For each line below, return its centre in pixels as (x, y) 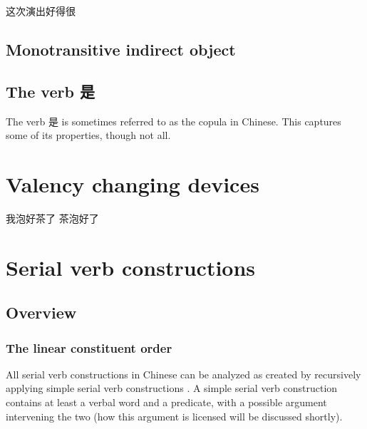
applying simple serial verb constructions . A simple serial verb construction (172, 388)
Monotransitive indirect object (121, 49)
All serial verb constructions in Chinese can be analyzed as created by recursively (183, 374)
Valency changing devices (133, 184)
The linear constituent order (89, 347)
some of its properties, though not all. (88, 135)
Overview (41, 312)
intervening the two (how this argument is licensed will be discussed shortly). (174, 416)
